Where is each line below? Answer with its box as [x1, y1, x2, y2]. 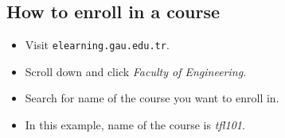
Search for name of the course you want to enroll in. [25, 90, 279, 106]
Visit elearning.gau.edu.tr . [25, 36, 170, 53]
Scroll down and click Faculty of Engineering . [25, 63, 247, 79]
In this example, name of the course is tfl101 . [25, 117, 245, 133]
